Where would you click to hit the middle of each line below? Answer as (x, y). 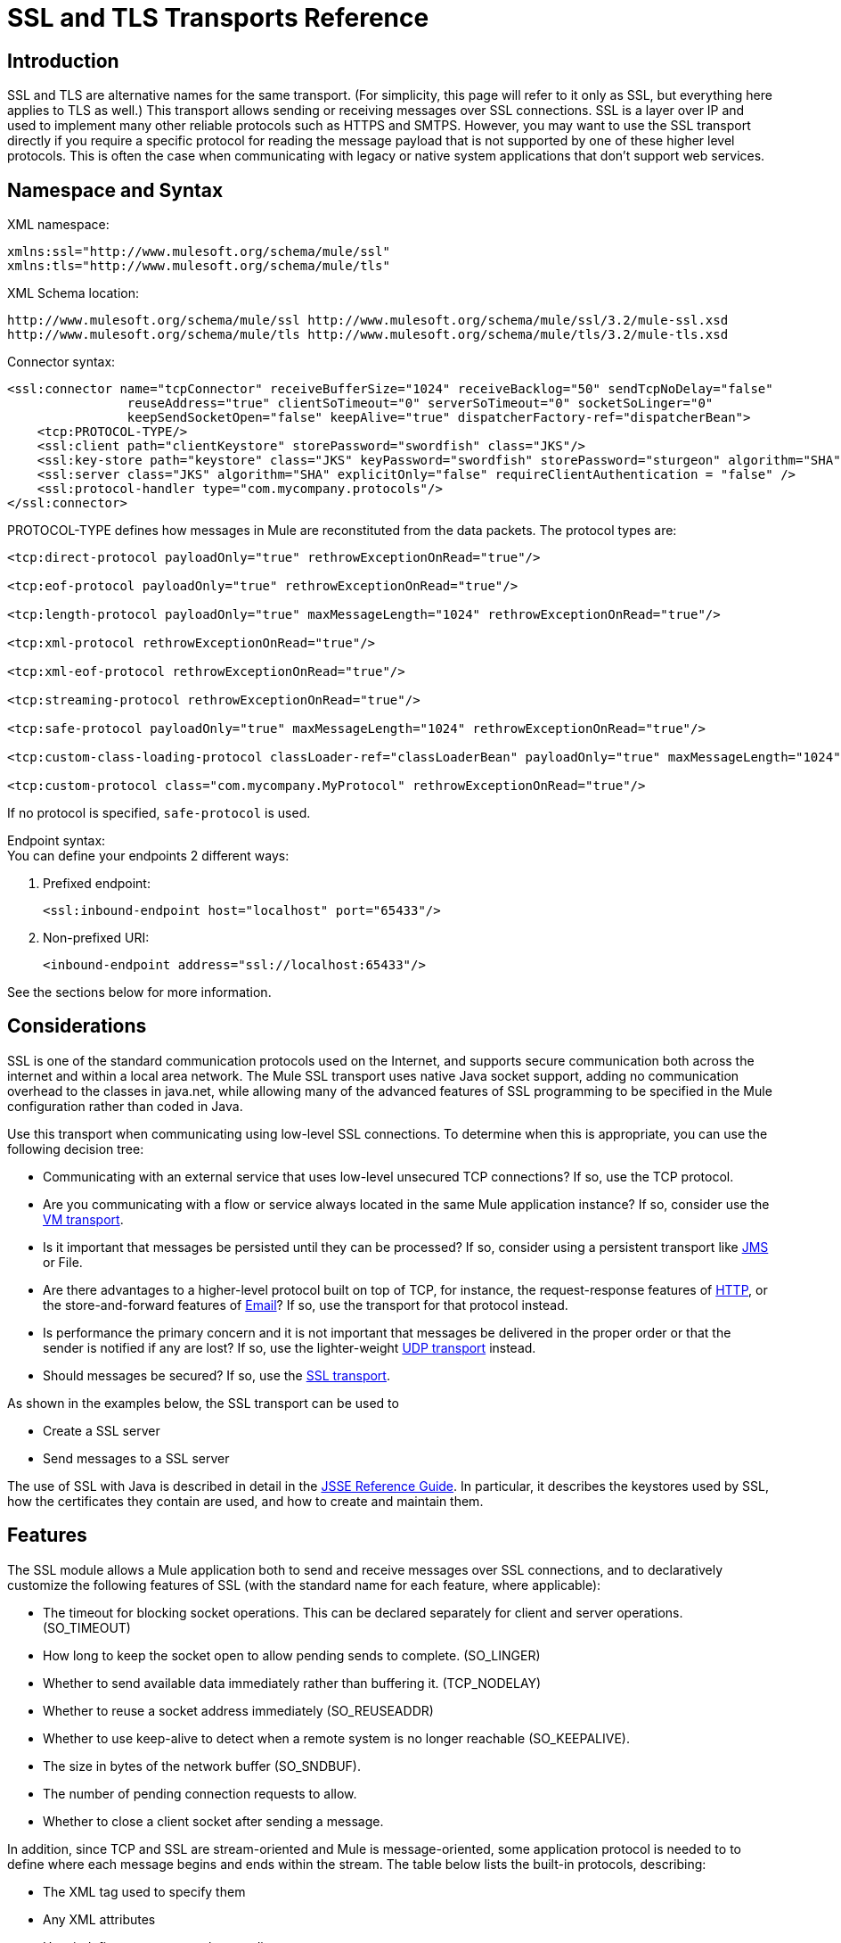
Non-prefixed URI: (96, 938)
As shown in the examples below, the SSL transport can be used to (203, 1403)
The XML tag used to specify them (144, 1891)
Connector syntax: (61, 362)
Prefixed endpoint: (97, 884)
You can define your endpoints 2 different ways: (148, 856)
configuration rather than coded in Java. (125, 1106)
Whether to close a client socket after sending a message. (213, 1821)
